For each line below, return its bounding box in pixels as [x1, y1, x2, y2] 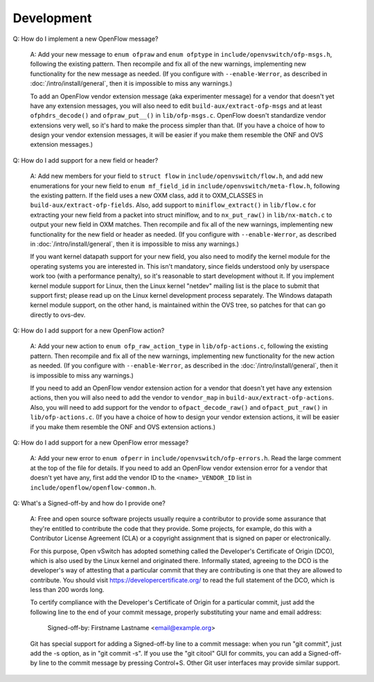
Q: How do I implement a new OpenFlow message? [12, 35, 159, 43]
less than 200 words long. [30, 586, 105, 594]
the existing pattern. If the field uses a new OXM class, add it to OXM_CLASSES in [30, 191, 263, 200]
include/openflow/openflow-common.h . [30, 483, 157, 492]
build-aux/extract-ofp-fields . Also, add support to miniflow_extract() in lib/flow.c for [30, 201, 317, 209]
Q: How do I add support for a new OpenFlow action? [12, 326, 165, 335]
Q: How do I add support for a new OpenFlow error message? [12, 438, 189, 447]
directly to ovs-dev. [30, 310, 86, 318]
